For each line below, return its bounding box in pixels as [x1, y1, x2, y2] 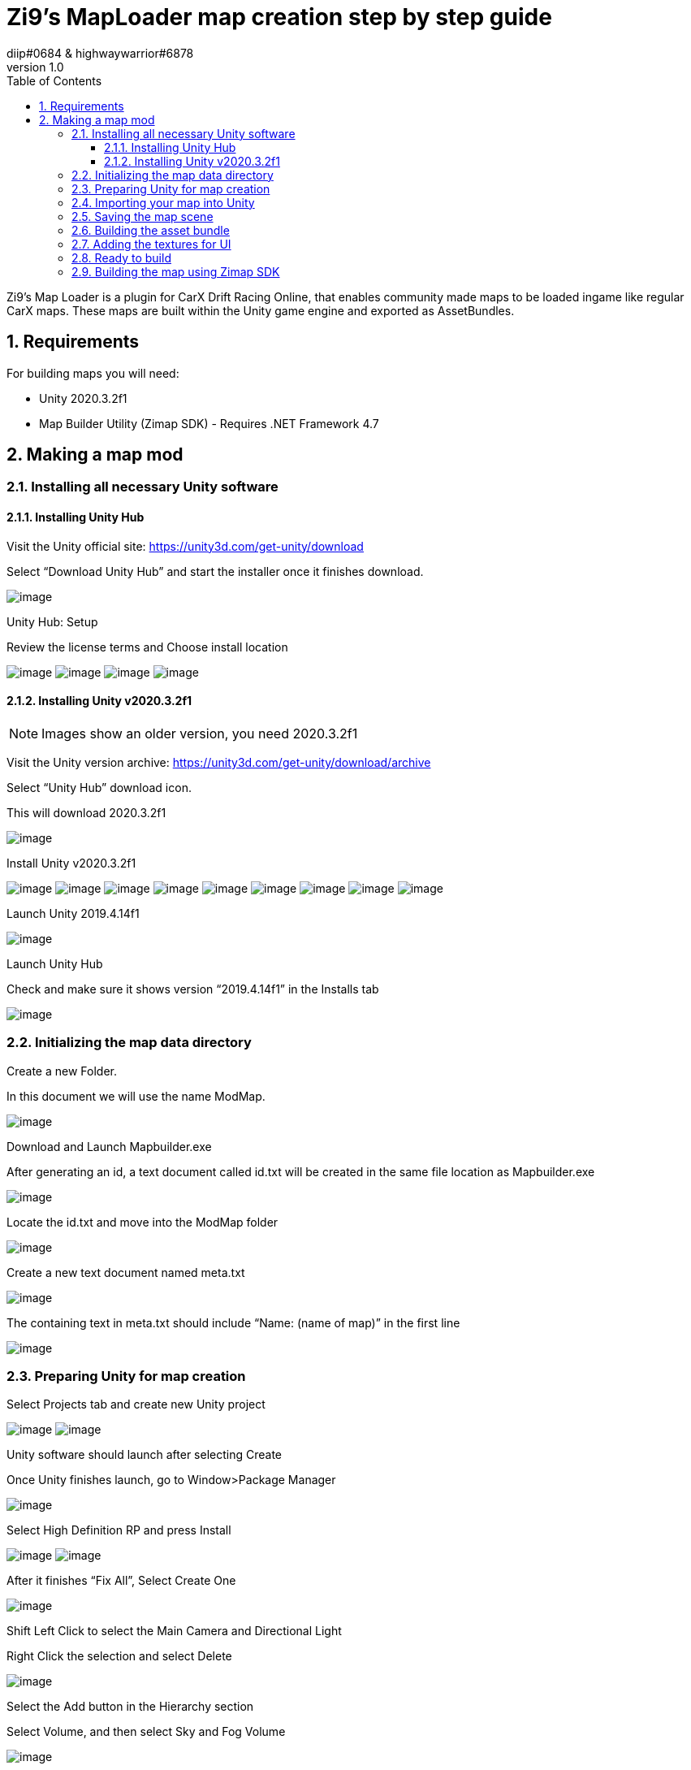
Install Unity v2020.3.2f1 [6, 855, 136, 870]
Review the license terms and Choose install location [6, 639, 288, 654]
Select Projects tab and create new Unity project [6, 1397, 266, 1412]
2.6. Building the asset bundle [71, 223, 230, 237]
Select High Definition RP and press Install [6, 1523, 231, 1538]
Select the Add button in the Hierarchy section [6, 1699, 254, 1714]
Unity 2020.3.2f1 [39, 391, 127, 405]
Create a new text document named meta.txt [6, 1265, 245, 1279]
